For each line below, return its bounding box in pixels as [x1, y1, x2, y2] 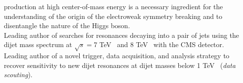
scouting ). [4, 69, 33, 80]
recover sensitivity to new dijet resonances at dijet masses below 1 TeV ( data [4, 60, 236, 70]
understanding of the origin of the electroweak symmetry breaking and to [4, 11, 223, 21]
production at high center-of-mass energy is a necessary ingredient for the [4, 1, 223, 11]
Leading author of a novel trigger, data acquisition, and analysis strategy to [4, 50, 229, 61]
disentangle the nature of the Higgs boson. [4, 20, 130, 31]
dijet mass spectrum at [4, 39, 72, 50]
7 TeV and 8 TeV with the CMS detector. [93, 39, 224, 50]
